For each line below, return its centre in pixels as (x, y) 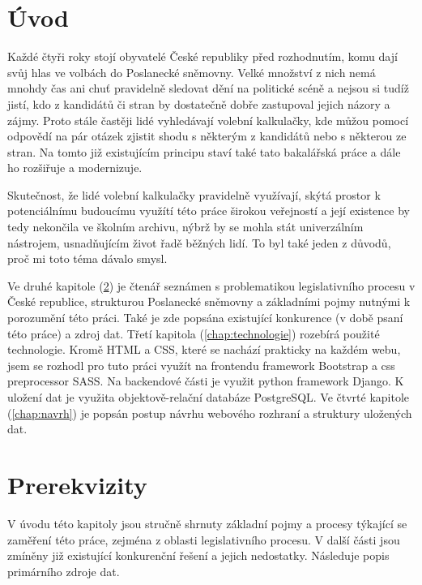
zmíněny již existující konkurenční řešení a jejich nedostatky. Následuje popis (198, 555)
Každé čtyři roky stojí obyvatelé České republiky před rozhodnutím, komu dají (202, 56)
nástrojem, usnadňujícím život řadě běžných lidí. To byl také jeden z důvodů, (199, 242)
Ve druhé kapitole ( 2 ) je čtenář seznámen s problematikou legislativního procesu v (211, 285)
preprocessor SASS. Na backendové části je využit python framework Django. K (206, 381)
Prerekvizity (77, 484)
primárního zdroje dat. (64, 571)
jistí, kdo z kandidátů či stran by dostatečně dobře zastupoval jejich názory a (199, 103)
